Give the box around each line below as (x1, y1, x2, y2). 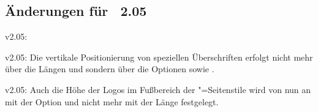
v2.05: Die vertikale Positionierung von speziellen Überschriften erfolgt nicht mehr (5, 50, 313, 63)
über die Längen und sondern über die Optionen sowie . (5, 62, 214, 75)
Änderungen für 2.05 (5, 1, 147, 20)
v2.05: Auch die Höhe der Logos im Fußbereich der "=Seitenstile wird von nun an (5, 83, 311, 95)
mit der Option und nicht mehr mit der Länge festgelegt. (5, 95, 219, 108)
